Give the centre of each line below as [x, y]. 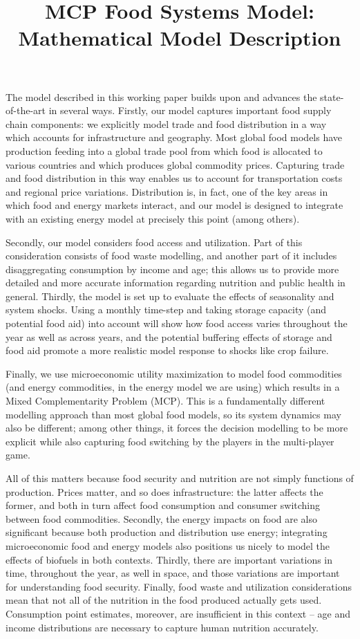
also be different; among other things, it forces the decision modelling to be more [177, 428]
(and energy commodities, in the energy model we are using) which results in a [173, 387]
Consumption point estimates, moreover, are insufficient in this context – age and [178, 613]
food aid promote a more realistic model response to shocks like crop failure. [167, 350]
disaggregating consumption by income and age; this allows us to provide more [172, 269]
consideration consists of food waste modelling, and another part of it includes [171, 256]
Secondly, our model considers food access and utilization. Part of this [154, 242]
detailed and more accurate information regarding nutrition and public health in [176, 283]
